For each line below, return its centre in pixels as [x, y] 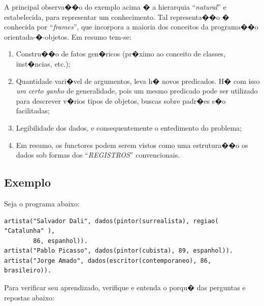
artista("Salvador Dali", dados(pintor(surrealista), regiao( [111, 221]
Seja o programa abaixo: [42, 203]
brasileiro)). [28, 271]
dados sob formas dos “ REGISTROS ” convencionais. [98, 155]
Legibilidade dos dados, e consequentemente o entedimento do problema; [129, 127]
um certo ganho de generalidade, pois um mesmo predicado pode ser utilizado [137, 91]
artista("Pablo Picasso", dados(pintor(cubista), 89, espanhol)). [119, 251]
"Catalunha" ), [30, 231]
